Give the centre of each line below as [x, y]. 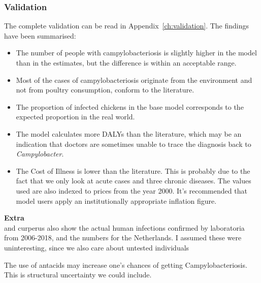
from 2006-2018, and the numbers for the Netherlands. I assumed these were [123, 238]
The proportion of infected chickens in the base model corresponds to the [130, 106]
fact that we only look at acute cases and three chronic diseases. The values [134, 181]
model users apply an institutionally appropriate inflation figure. [116, 200]
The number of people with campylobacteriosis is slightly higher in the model [136, 53]
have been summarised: [40, 35]
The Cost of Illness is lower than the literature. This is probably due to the [133, 170]
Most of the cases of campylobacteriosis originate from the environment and [134, 80]
